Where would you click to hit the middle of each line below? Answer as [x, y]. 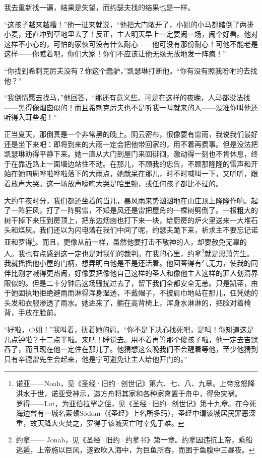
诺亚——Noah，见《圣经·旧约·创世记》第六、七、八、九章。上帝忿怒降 [135, 383]
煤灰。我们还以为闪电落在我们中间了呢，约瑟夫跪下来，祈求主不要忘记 [134, 230]
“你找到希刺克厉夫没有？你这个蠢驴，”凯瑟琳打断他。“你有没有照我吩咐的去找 [131, 70]
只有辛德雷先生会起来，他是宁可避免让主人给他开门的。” [96, 359]
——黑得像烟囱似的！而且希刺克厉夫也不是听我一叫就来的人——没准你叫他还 [131, 107]
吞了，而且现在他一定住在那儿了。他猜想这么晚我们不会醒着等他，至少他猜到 [131, 349]
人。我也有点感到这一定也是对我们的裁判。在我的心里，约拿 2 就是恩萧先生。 [129, 252]
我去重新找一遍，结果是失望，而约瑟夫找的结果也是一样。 [99, 7]
